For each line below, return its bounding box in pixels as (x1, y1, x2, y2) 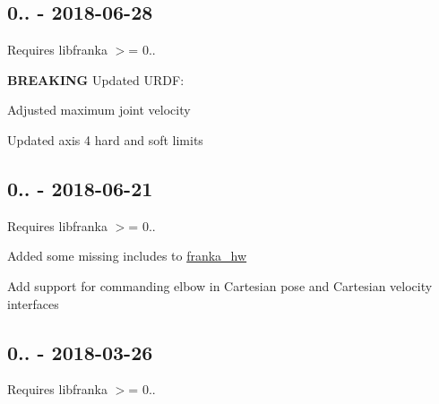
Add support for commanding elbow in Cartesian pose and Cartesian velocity (7, 276, 433, 295)
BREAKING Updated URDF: (7, 70, 185, 89)
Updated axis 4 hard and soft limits (7, 130, 203, 149)
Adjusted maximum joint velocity (7, 100, 191, 119)
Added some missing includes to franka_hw (7, 246, 247, 265)
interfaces (7, 294, 59, 313)
